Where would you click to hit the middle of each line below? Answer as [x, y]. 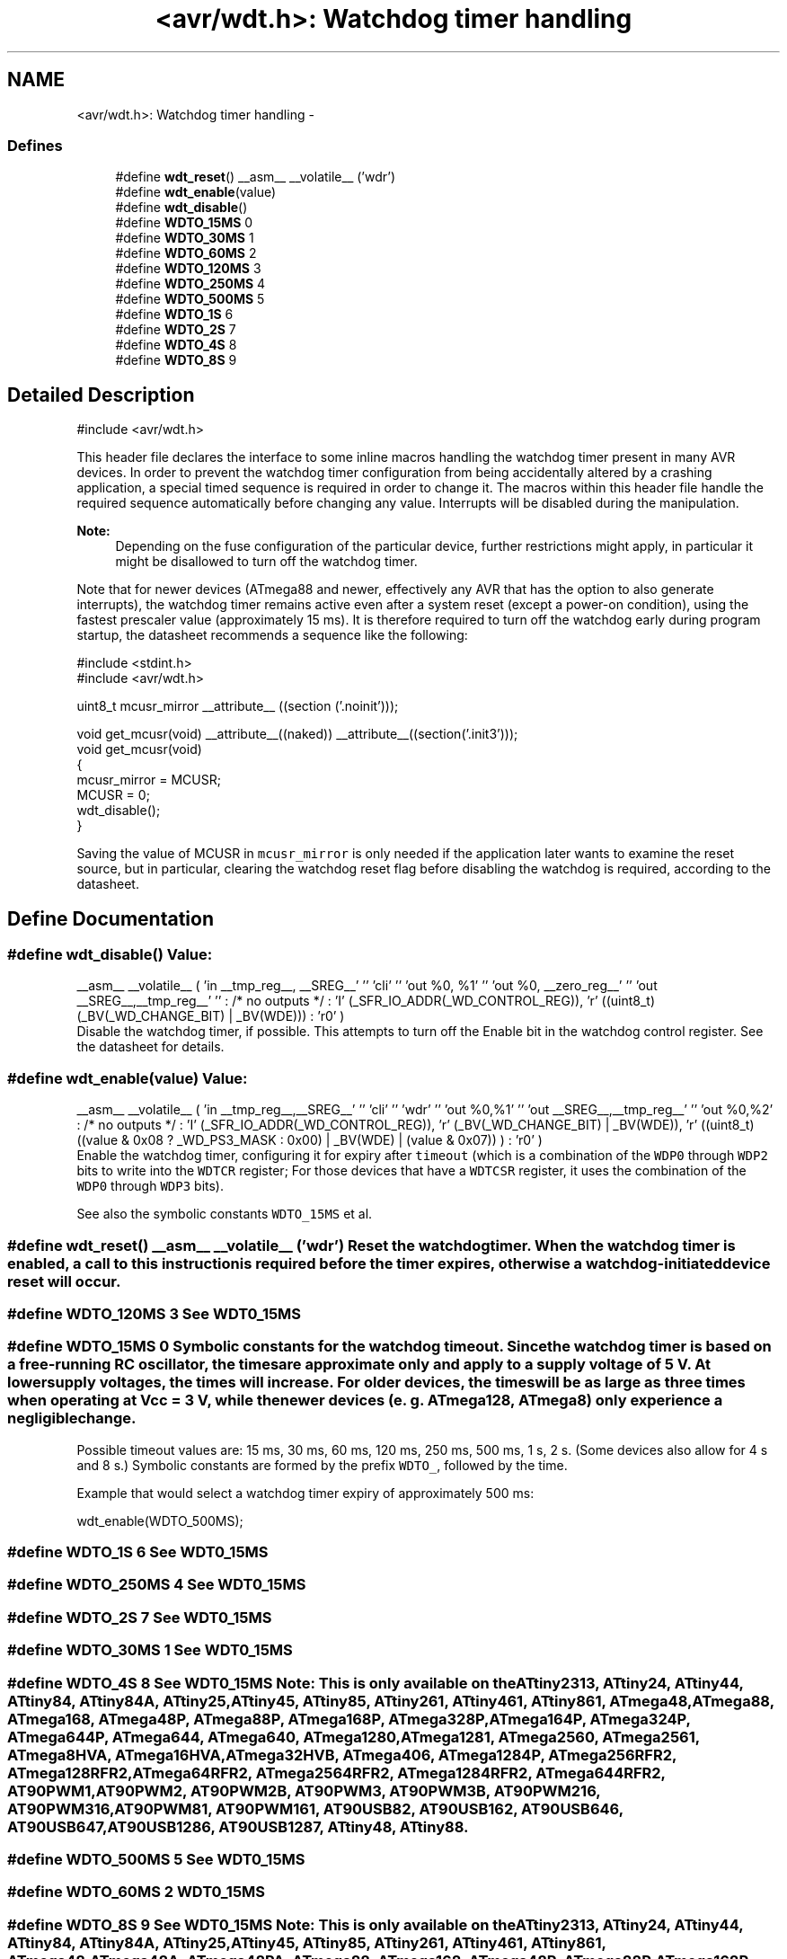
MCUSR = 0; [113, 795]
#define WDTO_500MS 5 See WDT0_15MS [156, 1859]
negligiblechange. [72, 1418]
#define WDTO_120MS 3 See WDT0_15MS [155, 1313]
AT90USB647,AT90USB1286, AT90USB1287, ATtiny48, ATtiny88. [238, 1826]
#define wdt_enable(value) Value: [128, 1078]
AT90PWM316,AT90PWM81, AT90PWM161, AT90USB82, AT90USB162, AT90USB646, [315, 1808]
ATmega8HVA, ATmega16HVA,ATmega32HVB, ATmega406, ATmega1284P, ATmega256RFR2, [342, 1755]
